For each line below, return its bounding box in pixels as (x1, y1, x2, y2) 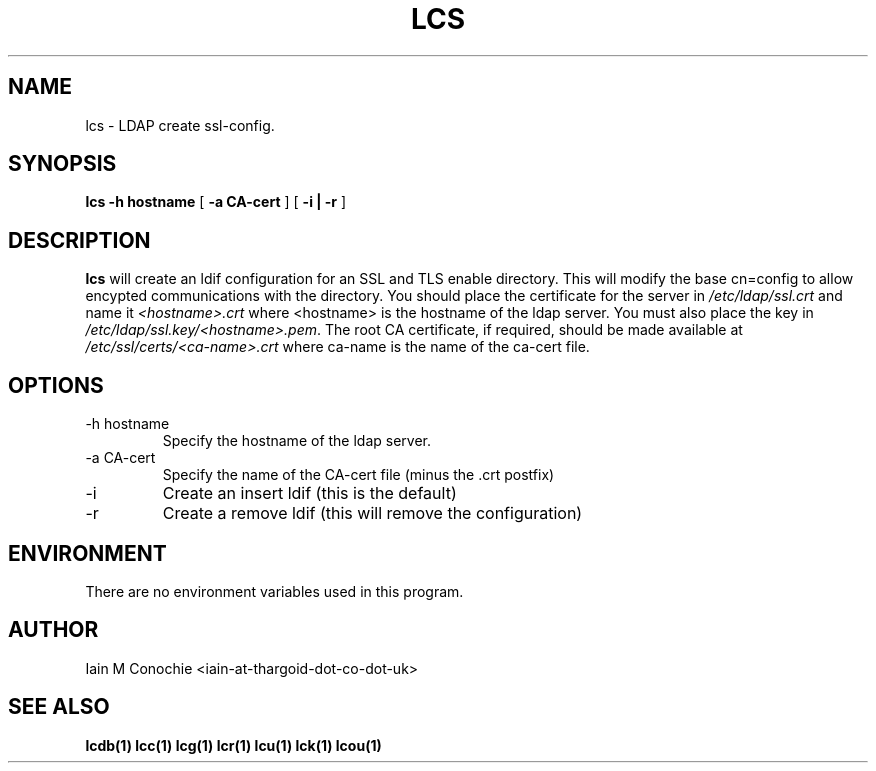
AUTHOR (8, 617, 99, 643)
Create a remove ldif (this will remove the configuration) (162, 503, 583, 524)
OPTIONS (8, 372, 104, 398)
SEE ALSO (8, 694, 110, 720)
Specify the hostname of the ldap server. (162, 432, 432, 450)
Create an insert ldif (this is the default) (162, 483, 457, 504)
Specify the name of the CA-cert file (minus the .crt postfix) (162, 466, 555, 484)
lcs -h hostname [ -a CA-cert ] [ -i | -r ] (85, 193, 347, 211)
